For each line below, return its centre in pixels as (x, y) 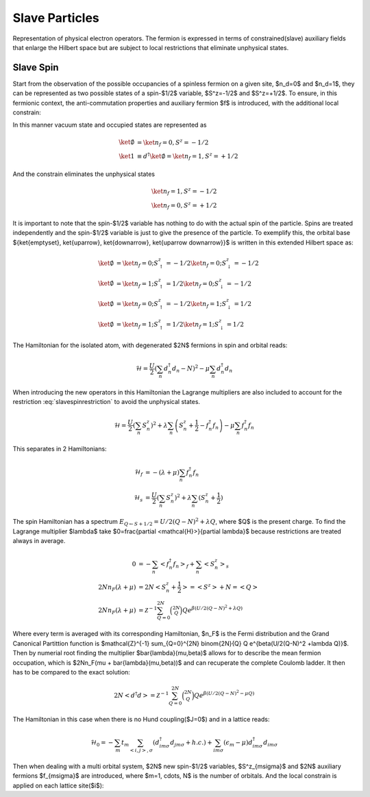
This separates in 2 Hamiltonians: (60, 449)
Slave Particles (56, 18)
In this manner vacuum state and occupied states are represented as (110, 125)
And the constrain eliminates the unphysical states (84, 174)
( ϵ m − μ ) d (238, 743)
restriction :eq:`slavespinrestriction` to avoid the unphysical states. (107, 402)
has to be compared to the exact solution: (71, 672)
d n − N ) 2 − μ (191, 369)
